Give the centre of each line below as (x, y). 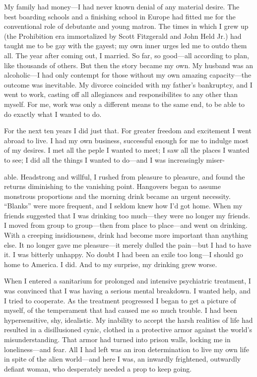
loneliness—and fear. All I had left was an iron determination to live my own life (127, 349)
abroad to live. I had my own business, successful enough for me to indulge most (126, 140)
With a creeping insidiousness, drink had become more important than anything (126, 235)
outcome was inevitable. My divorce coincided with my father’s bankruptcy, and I (128, 84)
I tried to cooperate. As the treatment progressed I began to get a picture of (120, 300)
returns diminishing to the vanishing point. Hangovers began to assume (112, 186)
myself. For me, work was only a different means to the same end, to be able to (125, 104)
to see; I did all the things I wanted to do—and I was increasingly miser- (114, 159)
